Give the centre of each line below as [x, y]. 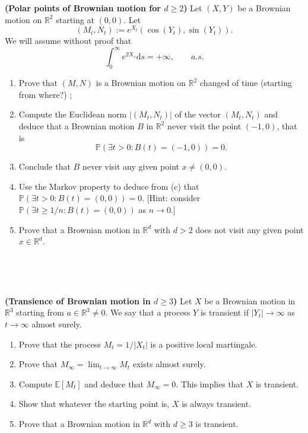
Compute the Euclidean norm [73, 114]
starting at [75, 19]
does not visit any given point [250, 229]
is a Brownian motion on [141, 83]
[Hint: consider [174, 198]
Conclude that [45, 166]
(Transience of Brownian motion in [78, 300]
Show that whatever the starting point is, [94, 404]
